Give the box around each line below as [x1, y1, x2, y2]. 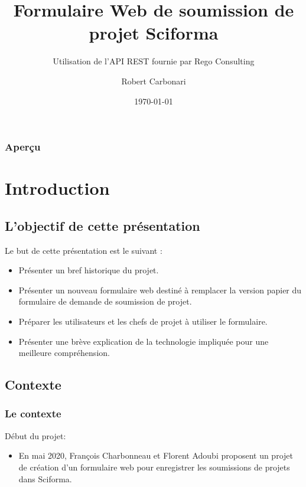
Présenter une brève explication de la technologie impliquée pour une [18, 335, 269, 347]
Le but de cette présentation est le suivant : [5, 244, 162, 256]
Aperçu [5, 139, 41, 154]
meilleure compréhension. [18, 347, 110, 359]
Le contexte [5, 406, 61, 421]
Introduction [5, 176, 110, 200]
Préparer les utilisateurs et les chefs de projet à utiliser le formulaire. [18, 315, 268, 327]
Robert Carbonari [121, 74, 186, 87]
